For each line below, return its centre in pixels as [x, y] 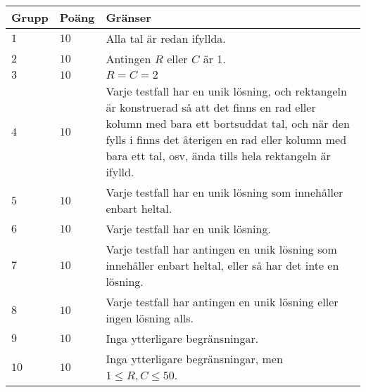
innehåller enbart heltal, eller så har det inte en [222, 265]
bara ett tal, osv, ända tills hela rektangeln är [218, 156]
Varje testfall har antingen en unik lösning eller [222, 302]
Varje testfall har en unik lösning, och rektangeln [226, 91]
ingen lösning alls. [150, 318]
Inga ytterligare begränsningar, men [194, 359]
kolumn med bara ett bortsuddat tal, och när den [228, 123]
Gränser [128, 17]
